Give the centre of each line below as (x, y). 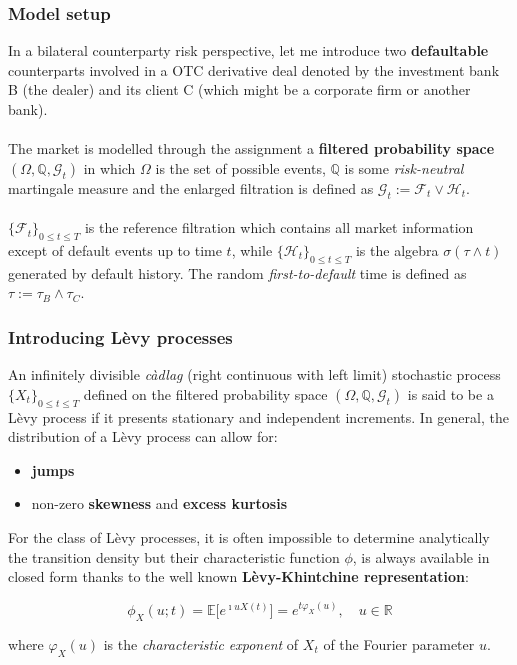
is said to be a (450, 393)
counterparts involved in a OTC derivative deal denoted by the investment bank (254, 69)
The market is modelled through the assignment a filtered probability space (251, 148)
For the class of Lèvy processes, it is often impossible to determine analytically (249, 536)
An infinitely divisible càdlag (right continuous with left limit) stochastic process (254, 374)
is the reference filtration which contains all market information (279, 227)
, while (252, 249)
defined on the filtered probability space (205, 393)
